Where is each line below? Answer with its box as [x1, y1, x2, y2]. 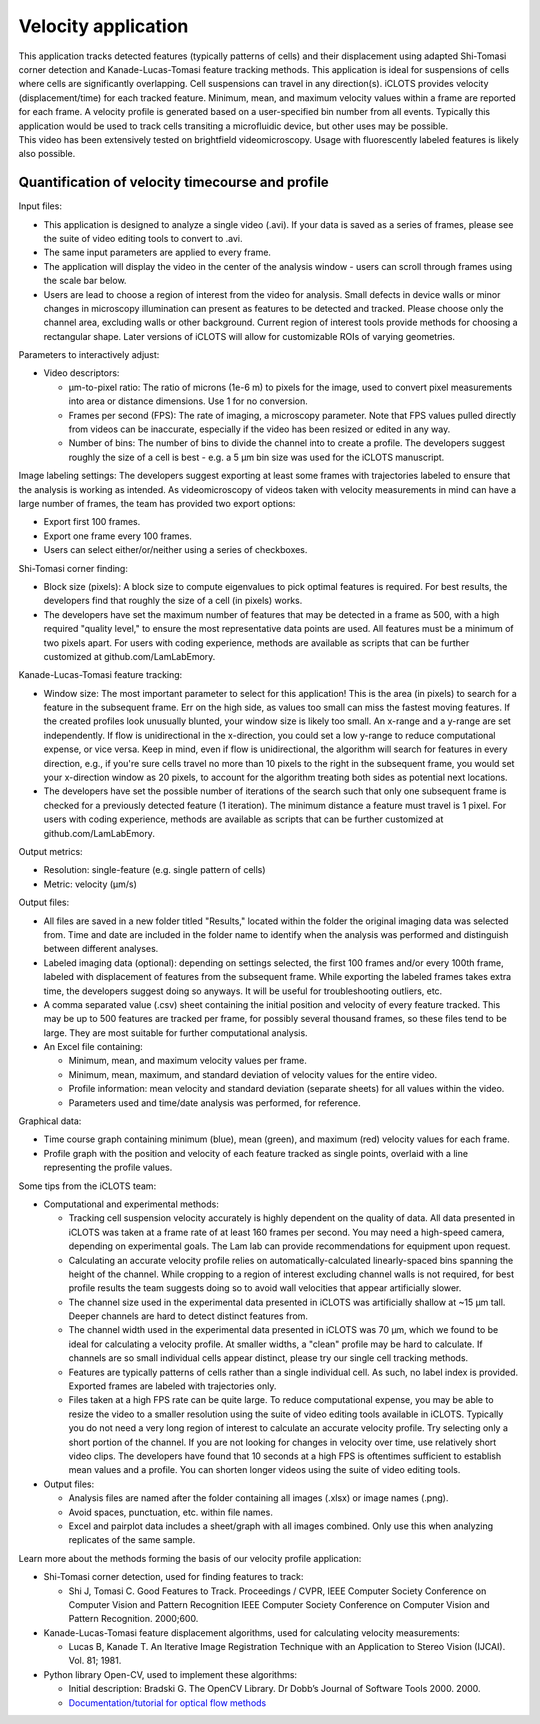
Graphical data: [18, 1115, 82, 1127]
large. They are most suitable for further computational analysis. [43, 1026, 309, 1039]
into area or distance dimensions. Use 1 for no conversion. [68, 395, 309, 407]
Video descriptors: [43, 367, 120, 379]
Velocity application [18, 15, 189, 37]
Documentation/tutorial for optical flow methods [68, 1696, 267, 1709]
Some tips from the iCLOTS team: [18, 1180, 157, 1192]
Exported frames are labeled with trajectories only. [68, 1380, 277, 1392]
